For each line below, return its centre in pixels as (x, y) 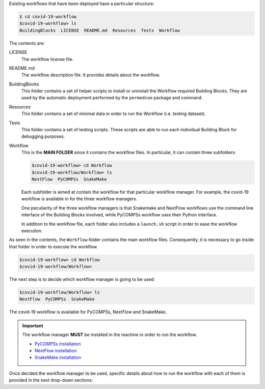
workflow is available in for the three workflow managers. (79, 199)
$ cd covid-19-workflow (48, 16)
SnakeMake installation (58, 358)
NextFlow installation (56, 350)
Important (33, 326)
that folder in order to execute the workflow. (53, 246)
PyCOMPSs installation (58, 344)
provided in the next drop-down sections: (51, 380)
